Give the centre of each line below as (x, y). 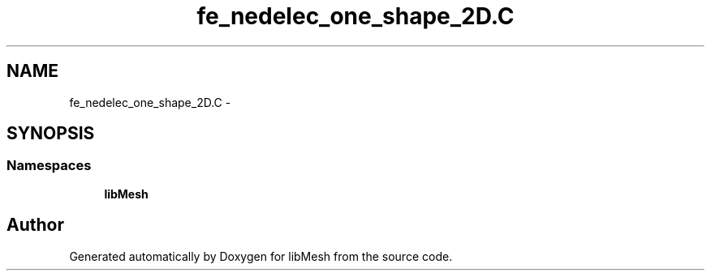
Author (35, 225)
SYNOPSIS (51, 134)
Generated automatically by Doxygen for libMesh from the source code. (261, 256)
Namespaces (49, 166)
